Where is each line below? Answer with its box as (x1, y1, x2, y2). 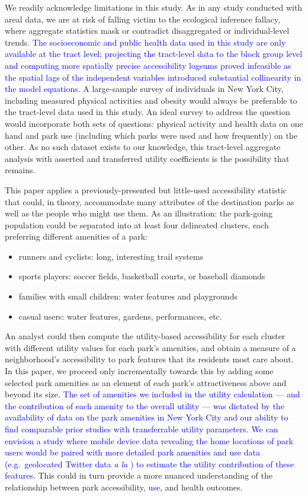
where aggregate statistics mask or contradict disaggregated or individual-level (5, 24, 290, 37)
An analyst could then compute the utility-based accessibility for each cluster (5, 330, 285, 342)
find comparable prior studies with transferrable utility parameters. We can (5, 423, 278, 435)
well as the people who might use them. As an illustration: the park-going (5, 207, 272, 219)
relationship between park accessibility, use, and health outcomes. (5, 480, 243, 493)
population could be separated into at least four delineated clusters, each (5, 218, 269, 231)
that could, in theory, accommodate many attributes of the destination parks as (5, 195, 294, 208)
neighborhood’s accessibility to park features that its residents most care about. (5, 353, 294, 365)
